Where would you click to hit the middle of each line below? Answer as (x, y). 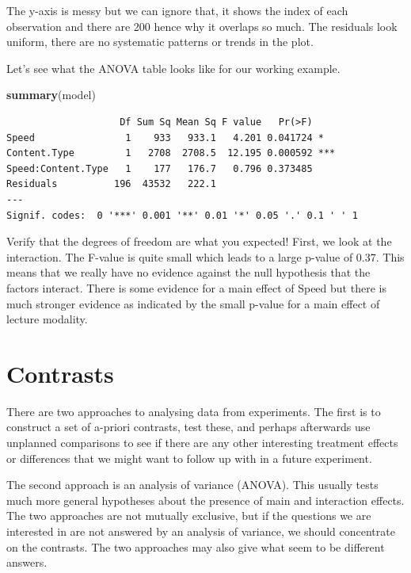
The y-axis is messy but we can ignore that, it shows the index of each (177, 10)
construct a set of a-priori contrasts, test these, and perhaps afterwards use (188, 427)
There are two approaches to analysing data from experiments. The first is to (194, 411)
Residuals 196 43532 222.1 (111, 184)
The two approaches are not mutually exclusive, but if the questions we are (189, 516)
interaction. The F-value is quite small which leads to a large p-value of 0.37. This (205, 256)
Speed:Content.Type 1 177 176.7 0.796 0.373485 (160, 168)
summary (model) (51, 95)
